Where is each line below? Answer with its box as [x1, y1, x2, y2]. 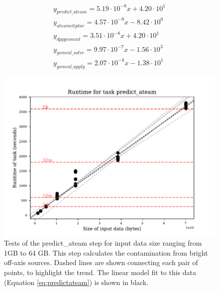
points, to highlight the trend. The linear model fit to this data [4, 267, 197, 278]
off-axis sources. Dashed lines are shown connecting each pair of [4, 257, 198, 268]
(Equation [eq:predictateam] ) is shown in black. [4, 277, 149, 287]
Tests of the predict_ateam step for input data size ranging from [4, 238, 202, 248]
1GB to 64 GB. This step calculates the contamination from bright [4, 247, 208, 258]
